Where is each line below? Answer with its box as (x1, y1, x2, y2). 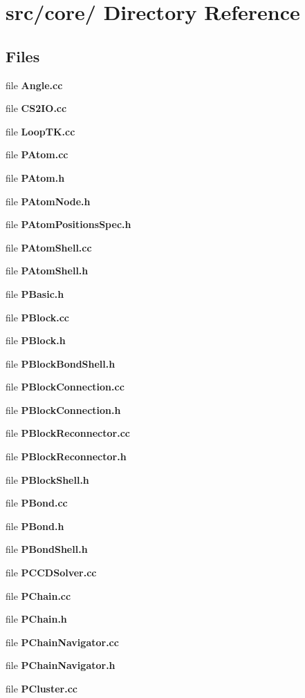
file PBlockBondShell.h (6, 356, 115, 370)
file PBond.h (6, 518, 64, 533)
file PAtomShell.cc (6, 240, 92, 254)
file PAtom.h (6, 170, 65, 185)
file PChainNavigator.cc (6, 634, 119, 649)
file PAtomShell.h (6, 263, 89, 278)
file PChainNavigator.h (6, 658, 115, 672)
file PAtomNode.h (6, 194, 91, 208)
